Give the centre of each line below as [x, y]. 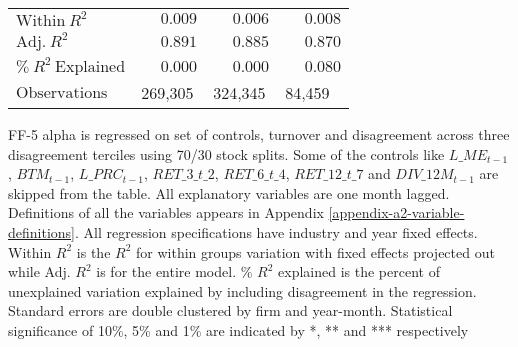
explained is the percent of [359, 271]
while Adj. [39, 271]
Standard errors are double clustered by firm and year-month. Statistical [230, 310]
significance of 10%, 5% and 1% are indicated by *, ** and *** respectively [238, 329]
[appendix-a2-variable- [396, 212]
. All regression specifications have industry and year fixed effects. [276, 231]
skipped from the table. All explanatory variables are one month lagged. [229, 192]
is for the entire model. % [174, 271]
